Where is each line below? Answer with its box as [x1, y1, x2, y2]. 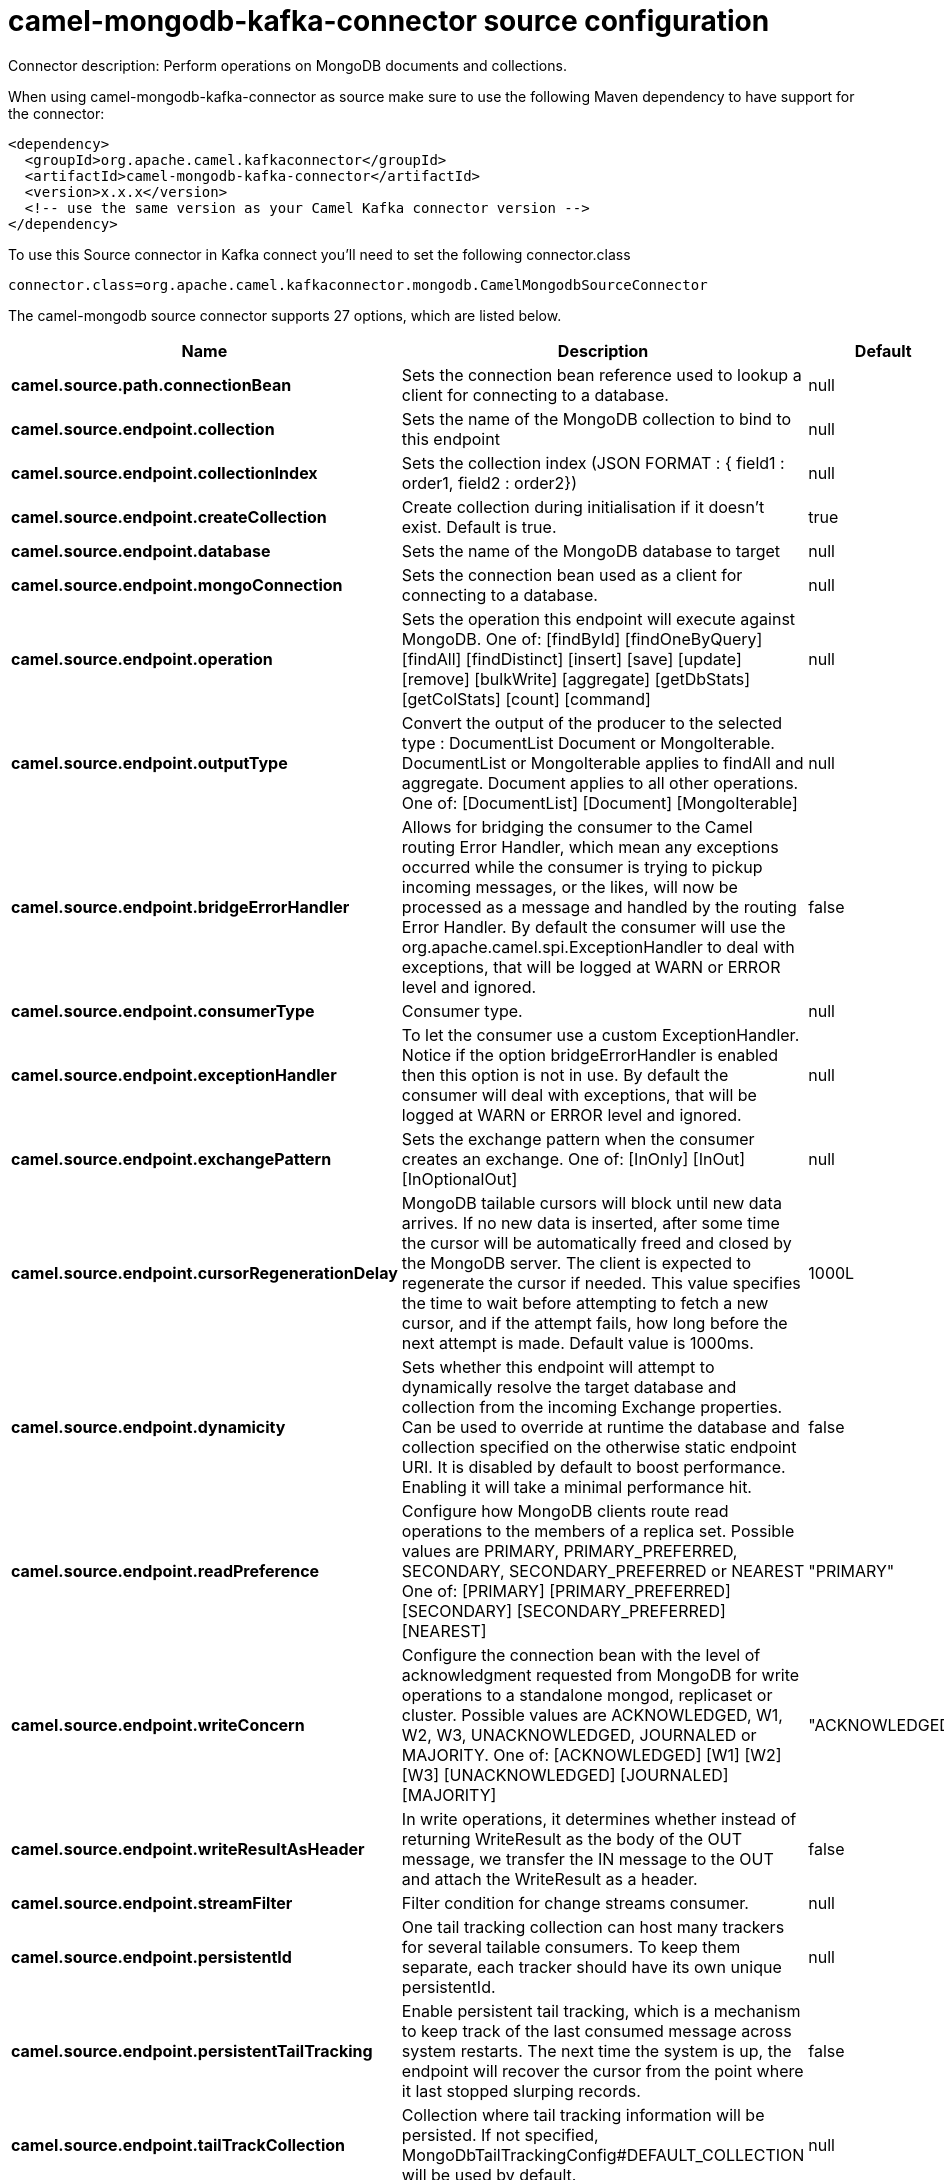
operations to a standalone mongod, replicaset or [401, 1684, 773, 1705]
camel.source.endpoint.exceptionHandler [11, 1064, 337, 1085]
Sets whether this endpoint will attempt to [401, 1356, 715, 1377]
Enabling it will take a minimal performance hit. [401, 1476, 752, 1497]
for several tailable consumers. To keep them [401, 1936, 741, 1957]
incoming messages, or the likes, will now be [401, 876, 738, 897]
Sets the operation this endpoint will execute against [401, 608, 796, 629]
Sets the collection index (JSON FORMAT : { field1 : [401, 452, 785, 473]
